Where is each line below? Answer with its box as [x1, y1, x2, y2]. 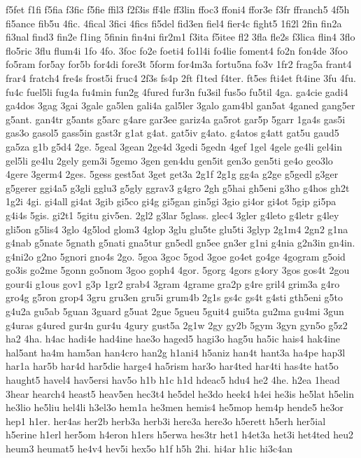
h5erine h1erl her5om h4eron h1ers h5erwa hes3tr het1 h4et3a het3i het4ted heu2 [6, 427, 354, 442]
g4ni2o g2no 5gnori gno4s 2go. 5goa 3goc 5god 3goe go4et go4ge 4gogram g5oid [6, 249, 346, 263]
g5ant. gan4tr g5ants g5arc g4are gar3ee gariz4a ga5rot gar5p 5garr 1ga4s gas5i [6, 111, 346, 126]
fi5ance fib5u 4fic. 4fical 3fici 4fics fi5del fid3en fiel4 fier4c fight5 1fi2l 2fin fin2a [6, 15, 342, 30]
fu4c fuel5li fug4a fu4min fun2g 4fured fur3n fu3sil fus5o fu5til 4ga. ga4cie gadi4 [6, 84, 348, 99]
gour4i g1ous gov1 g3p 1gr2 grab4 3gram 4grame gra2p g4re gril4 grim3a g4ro [6, 276, 340, 291]
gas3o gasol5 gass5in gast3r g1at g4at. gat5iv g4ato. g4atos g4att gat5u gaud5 [6, 125, 339, 140]
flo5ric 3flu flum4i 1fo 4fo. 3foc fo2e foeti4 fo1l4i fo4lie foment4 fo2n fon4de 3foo [6, 43, 348, 57]
